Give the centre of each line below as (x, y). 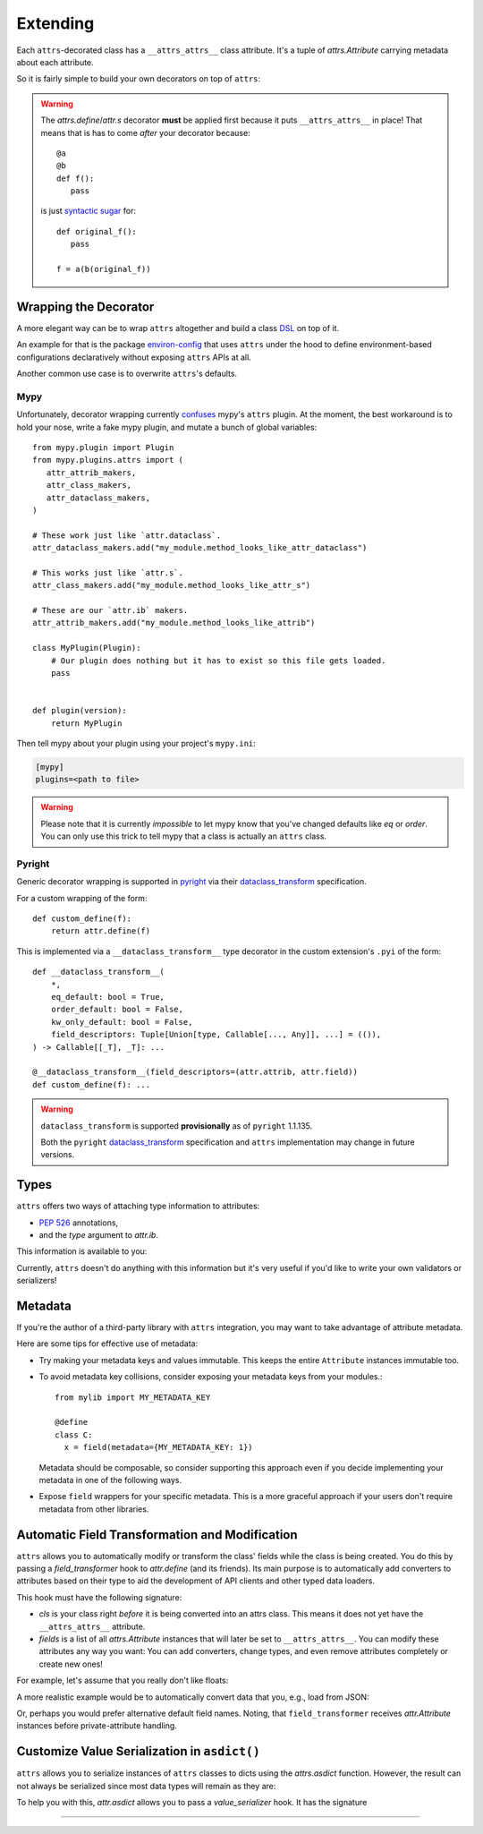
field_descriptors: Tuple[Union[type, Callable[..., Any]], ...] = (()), (216, 1035)
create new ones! (71, 1664)
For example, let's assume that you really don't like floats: (123, 1680)
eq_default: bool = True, (108, 997)
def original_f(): (97, 231)
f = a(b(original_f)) (104, 269)
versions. (58, 1155)
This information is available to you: (82, 1251)
